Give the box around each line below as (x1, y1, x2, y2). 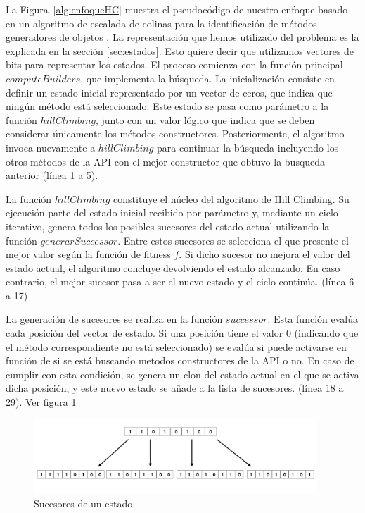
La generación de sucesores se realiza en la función (6, 311, 223, 326)
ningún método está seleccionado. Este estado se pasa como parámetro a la (6, 99, 329, 113)
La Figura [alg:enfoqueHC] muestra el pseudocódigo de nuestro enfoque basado (6, 2, 348, 16)
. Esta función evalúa (267, 311, 358, 326)
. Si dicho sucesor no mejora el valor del (179, 247, 350, 261)
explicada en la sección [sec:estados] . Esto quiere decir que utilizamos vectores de (6, 43, 354, 58)
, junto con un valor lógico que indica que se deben (96, 112, 315, 127)
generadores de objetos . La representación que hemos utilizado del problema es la (6, 30, 359, 44)
